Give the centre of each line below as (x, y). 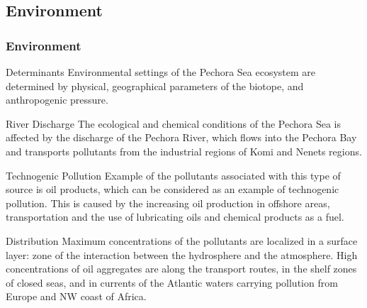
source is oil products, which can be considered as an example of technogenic (173, 189)
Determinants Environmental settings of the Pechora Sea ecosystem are (161, 72)
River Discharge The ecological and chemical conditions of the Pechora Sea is (173, 123)
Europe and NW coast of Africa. (76, 296)
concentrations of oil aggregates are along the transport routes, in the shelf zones (181, 269)
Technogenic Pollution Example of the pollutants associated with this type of (173, 175)
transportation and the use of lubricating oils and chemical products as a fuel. (175, 217)
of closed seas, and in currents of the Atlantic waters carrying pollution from (172, 282)
